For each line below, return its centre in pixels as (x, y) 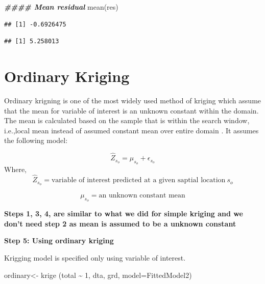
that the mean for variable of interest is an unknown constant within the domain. (131, 110)
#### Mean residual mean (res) (61, 7)
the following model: (36, 140)
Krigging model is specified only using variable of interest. (95, 257)
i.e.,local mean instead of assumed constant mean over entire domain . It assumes (131, 130)
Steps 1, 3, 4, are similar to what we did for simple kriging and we (124, 214)
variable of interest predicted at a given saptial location (138, 180)
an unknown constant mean (142, 195)
